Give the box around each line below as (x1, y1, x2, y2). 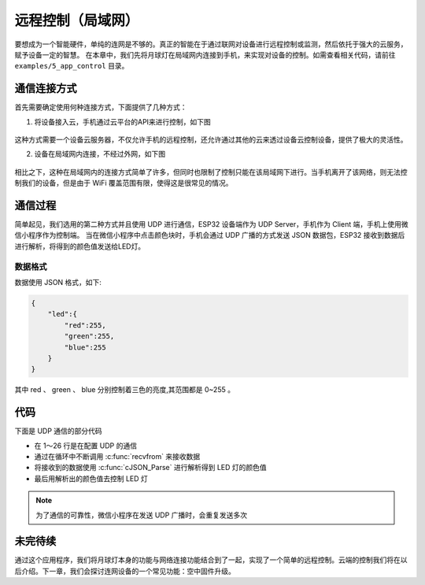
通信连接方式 (14, 82, 77, 95)
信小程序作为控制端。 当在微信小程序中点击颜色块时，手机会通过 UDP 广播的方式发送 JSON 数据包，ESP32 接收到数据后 (14, 231, 405, 240)
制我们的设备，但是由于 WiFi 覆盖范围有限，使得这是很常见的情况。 (14, 178, 233, 188)
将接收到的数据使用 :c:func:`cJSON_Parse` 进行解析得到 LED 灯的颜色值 (34, 463, 267, 472)
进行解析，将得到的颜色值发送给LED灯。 (14, 241, 146, 251)
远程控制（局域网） (14, 12, 139, 29)
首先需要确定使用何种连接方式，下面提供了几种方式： (14, 102, 187, 112)
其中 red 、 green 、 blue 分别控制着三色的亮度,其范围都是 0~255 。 (14, 385, 235, 394)
